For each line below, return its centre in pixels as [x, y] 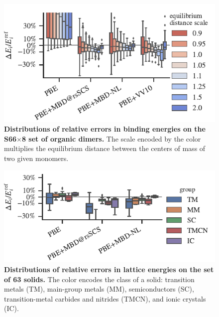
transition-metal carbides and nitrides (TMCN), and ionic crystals [105, 298]
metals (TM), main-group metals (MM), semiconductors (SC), [99, 289]
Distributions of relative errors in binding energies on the [105, 129]
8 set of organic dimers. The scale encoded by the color [111, 138]
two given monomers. [36, 158]
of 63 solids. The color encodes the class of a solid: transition [99, 279]
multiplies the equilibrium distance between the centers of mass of [105, 148]
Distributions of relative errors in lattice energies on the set [109, 269]
